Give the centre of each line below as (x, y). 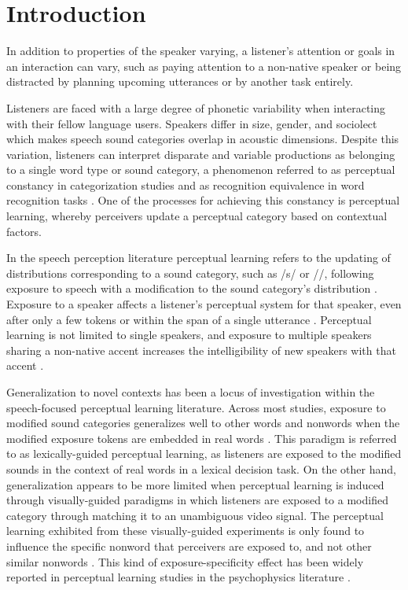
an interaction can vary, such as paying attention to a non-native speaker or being (204, 66)
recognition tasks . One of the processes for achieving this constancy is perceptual (203, 200)
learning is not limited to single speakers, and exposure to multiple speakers (189, 335)
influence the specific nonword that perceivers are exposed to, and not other (189, 546)
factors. (24, 231)
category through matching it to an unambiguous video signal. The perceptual (195, 515)
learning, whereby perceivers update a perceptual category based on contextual (197, 216)
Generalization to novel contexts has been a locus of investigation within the (191, 392)
